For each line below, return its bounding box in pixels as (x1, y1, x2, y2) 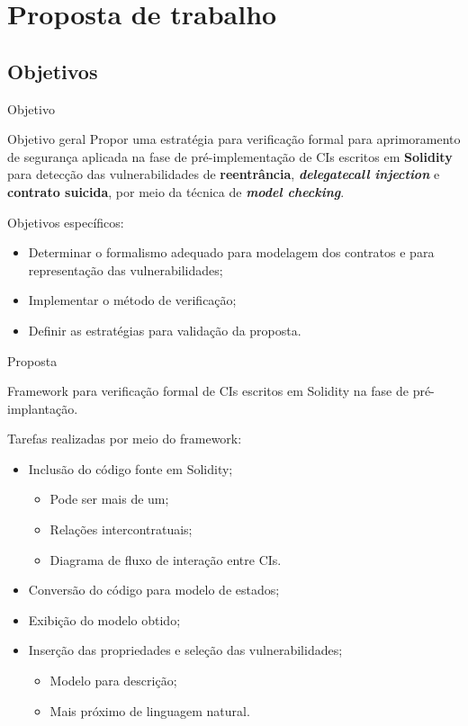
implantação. (7, 399, 78, 417)
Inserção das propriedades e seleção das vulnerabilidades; (28, 641, 343, 659)
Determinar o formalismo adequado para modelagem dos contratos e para (28, 243, 435, 262)
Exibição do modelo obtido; (28, 610, 181, 629)
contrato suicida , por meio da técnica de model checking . (7, 182, 345, 201)
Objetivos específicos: (7, 212, 124, 231)
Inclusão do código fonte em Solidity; (28, 459, 233, 478)
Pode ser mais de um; (49, 489, 169, 508)
